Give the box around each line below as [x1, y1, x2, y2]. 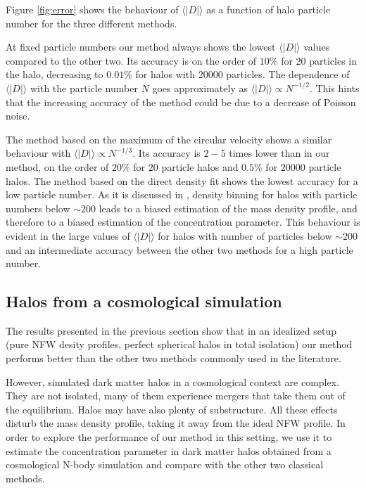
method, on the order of [6, 159, 109, 174]
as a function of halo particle [206, 2, 331, 16]
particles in [309, 53, 358, 68]
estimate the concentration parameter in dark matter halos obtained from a [6, 443, 332, 458]
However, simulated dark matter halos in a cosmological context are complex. [6, 374, 339, 389]
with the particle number [30, 80, 138, 95]
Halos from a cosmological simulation [6, 290, 282, 312]
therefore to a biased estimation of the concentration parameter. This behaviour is [6, 214, 360, 229]
